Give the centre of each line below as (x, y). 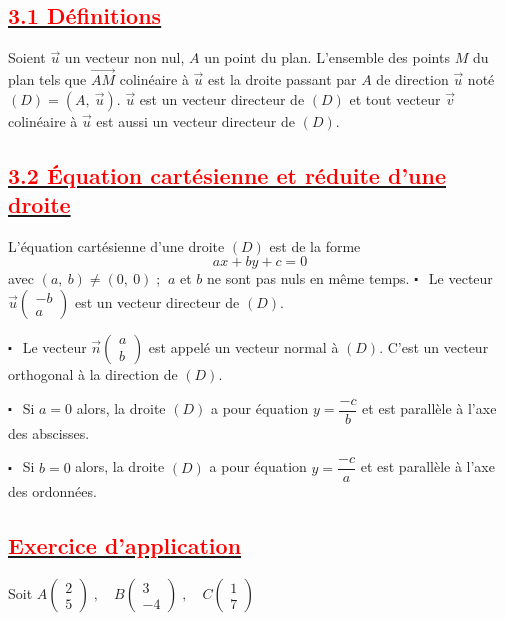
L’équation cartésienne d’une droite (116, 245)
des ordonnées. (52, 491)
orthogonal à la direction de (93, 373)
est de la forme (315, 245)
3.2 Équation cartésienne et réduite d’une (227, 174)
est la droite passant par (282, 79)
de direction (412, 79)
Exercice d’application (125, 545)
